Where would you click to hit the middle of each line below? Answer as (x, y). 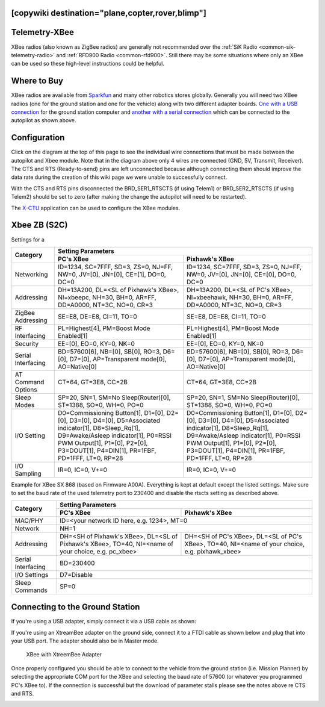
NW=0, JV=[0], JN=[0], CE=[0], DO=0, (242, 274)
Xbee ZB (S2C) (39, 225)
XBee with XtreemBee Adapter (64, 655)
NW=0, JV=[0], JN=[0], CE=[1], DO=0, (112, 274)
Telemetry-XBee (43, 32)
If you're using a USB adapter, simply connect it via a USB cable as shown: (104, 621)
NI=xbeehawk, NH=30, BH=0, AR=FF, (240, 297)
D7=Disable (76, 575)
